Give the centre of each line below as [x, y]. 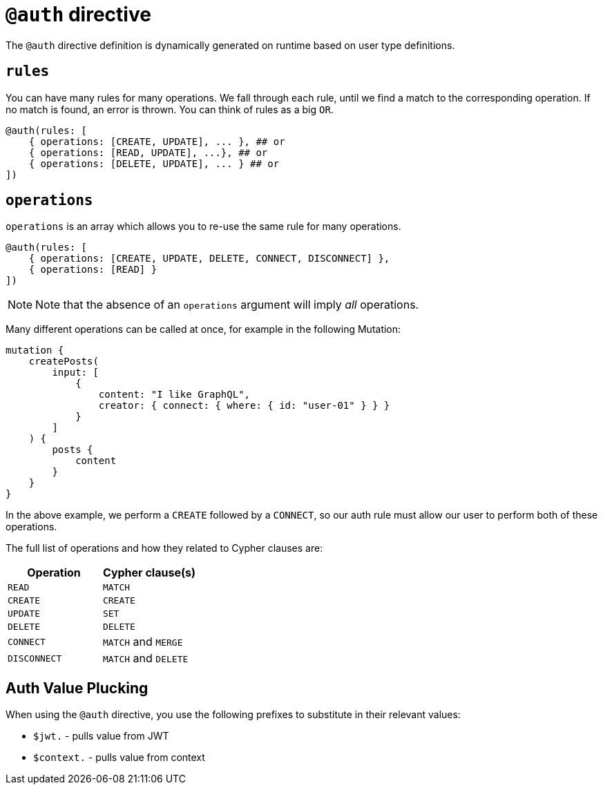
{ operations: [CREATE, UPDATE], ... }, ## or [157, 141]
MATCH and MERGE [143, 642]
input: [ [75, 373]
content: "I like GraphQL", [174, 395]
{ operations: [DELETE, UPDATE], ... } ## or [154, 163]
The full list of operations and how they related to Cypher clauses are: [164, 548]
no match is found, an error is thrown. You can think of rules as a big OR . [170, 109]
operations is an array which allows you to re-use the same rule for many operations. [203, 227]
